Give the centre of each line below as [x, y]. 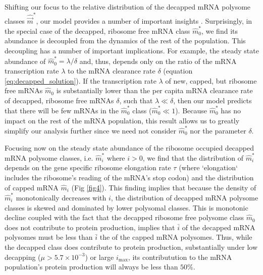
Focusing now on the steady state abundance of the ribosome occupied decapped [129, 147]
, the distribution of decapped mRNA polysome [185, 197]
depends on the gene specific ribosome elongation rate [88, 167]
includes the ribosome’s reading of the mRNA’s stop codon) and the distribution [129, 178]
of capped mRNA [32, 187]
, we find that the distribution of [193, 157]
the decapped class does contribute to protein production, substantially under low [131, 247]
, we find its [219, 30]
